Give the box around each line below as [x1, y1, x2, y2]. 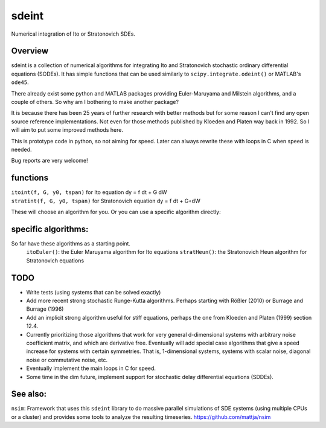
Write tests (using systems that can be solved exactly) [26, 288, 161, 296]
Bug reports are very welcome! [11, 157, 89, 164]
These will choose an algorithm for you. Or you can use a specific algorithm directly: [11, 209, 221, 216]
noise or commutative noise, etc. [26, 356, 108, 363]
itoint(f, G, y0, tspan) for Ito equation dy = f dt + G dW [11, 189, 167, 196]
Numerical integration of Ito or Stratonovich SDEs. [11, 30, 136, 37]
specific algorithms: [11, 224, 89, 234]
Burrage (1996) [26, 305, 64, 313]
